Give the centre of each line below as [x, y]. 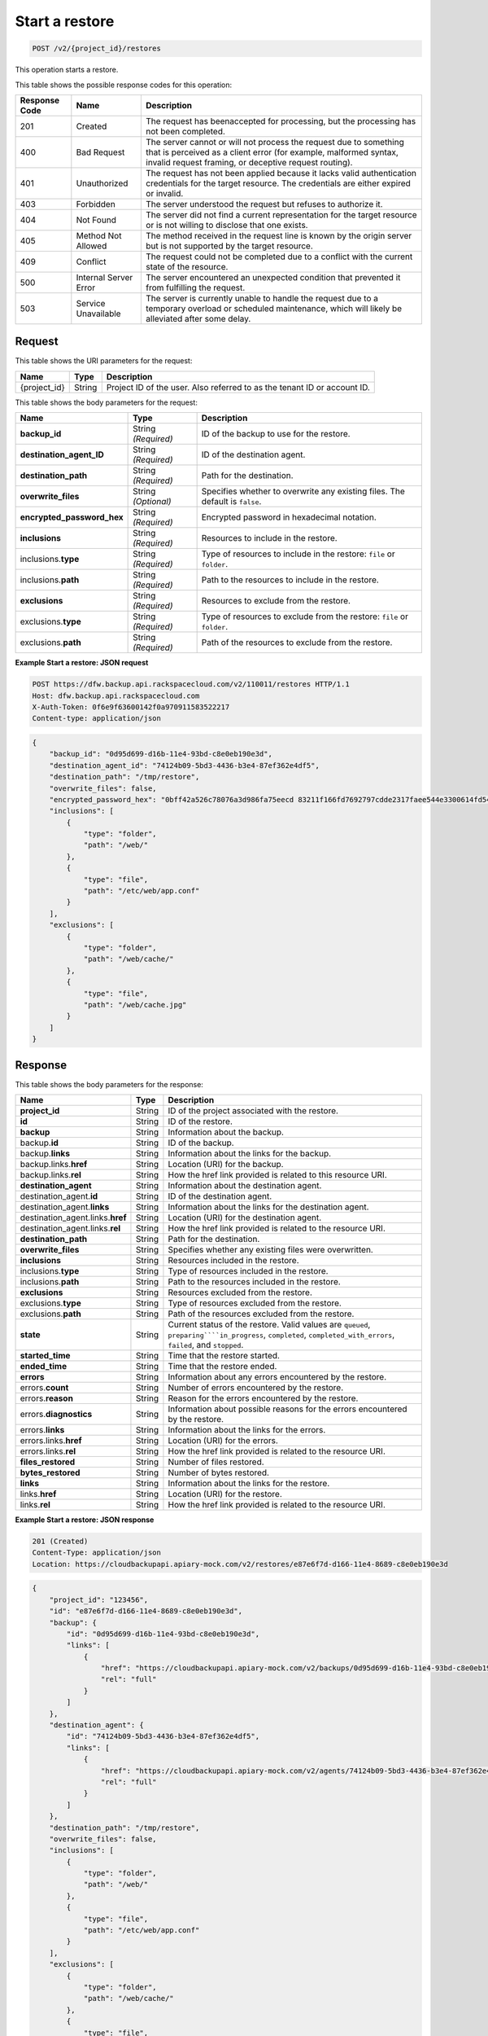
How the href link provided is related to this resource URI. [277, 1174]
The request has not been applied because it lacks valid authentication [281, 173]
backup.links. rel [50, 1174]
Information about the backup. [226, 1132]
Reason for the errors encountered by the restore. [263, 1398]
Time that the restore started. [224, 1355]
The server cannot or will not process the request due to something [275, 142]
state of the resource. [187, 266]
